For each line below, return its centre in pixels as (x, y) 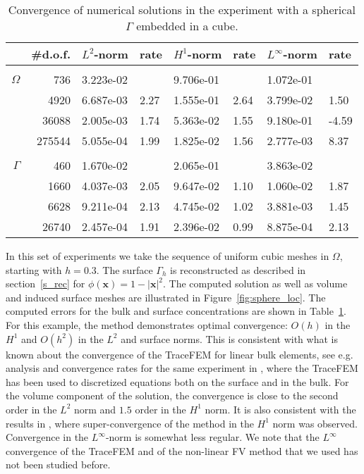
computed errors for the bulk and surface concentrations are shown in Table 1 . (176, 311)
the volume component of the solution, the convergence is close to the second (172, 395)
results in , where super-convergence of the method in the (130, 423)
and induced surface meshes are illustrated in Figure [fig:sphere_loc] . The (166, 297)
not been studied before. (58, 464)
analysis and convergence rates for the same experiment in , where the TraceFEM (182, 368)
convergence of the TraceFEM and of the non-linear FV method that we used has (182, 450)
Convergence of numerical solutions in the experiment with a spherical (182, 10)
